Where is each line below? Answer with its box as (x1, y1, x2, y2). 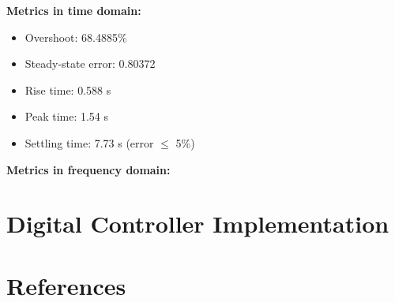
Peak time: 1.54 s (24, 108, 109, 125)
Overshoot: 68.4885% (24, 28, 127, 45)
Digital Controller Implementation (6, 207, 389, 240)
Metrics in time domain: (6, 2, 141, 18)
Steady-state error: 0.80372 (24, 55, 156, 72)
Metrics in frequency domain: (6, 161, 171, 177)
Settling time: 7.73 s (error (24, 134, 154, 151)
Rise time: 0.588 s (24, 81, 111, 98)
